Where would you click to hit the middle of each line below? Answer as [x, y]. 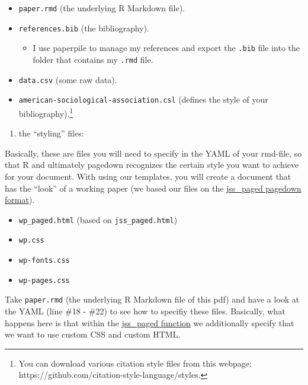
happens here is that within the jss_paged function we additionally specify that [150, 322]
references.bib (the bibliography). [84, 28]
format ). [20, 200]
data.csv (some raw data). [68, 79]
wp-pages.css [44, 280]
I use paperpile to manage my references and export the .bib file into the [166, 48]
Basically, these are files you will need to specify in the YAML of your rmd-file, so [153, 153]
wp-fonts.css [44, 261]
